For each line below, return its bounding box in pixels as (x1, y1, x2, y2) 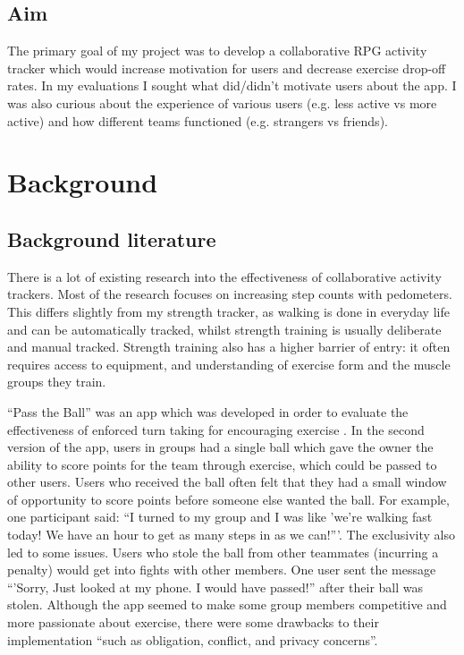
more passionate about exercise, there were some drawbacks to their (7, 613, 379, 632)
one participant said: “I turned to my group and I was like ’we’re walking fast (7, 507, 433, 526)
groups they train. (7, 372, 106, 391)
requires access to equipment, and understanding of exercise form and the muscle (7, 354, 451, 373)
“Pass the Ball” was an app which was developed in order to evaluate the (7, 402, 409, 421)
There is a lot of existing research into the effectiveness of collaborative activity (7, 267, 442, 285)
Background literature (7, 225, 216, 252)
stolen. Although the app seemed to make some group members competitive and (7, 595, 447, 614)
